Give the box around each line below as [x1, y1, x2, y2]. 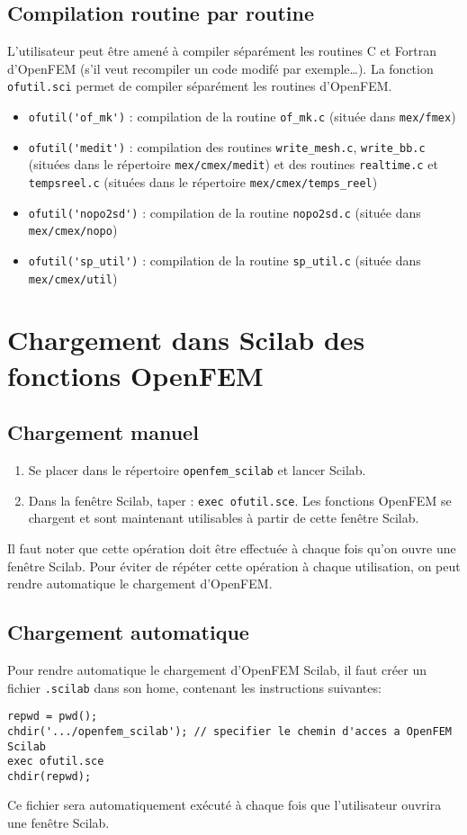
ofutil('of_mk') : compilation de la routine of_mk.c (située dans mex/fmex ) [28, 107, 456, 126]
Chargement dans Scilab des [7, 321, 365, 358]
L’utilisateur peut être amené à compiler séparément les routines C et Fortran [7, 41, 436, 60]
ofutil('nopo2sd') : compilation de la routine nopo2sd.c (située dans [28, 202, 421, 221]
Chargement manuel [7, 418, 199, 446]
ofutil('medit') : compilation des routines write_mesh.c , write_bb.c [28, 137, 426, 156]
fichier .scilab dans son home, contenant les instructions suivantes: [7, 678, 382, 696]
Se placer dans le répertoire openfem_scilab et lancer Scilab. [28, 461, 366, 480]
